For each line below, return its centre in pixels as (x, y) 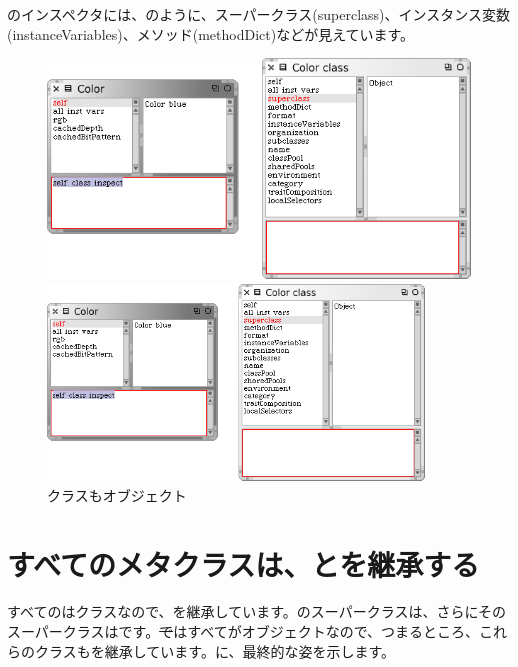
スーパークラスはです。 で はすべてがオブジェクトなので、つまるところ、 (243, 631)
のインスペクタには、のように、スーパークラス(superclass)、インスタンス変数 (258, 14)
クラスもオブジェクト (117, 494)
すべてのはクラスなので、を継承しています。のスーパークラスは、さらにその (257, 611)
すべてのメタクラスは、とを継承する (243, 563)
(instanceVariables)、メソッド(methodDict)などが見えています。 (211, 33)
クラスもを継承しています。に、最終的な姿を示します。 (215, 650)
